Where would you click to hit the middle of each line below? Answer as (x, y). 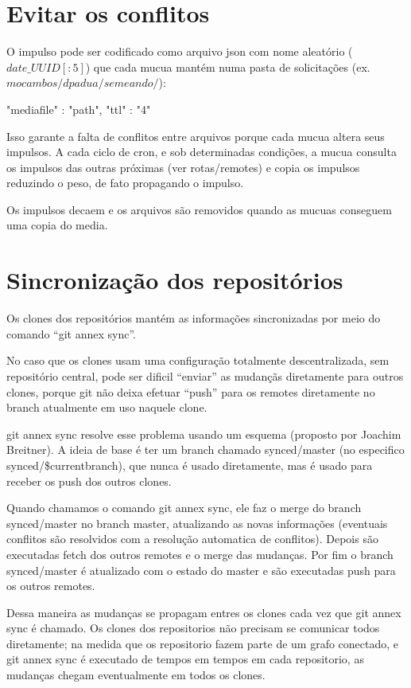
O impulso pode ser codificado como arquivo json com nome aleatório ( (180, 51)
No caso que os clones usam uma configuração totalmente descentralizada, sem (198, 360)
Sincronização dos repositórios (175, 280)
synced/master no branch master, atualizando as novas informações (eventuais (197, 523)
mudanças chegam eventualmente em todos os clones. (136, 675)
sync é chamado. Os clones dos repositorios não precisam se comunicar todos (193, 628)
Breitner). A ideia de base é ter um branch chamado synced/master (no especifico (205, 450)
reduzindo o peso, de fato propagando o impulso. (125, 183)
